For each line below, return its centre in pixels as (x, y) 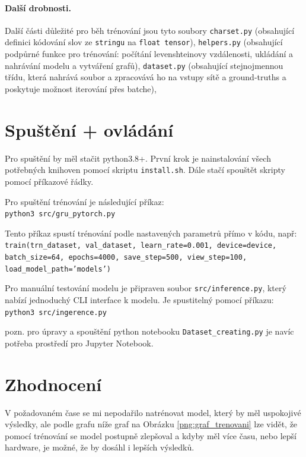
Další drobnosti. (38, 7)
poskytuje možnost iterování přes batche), (81, 88)
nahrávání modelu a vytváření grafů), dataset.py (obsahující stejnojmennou (144, 65)
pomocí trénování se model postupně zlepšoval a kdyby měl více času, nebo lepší (151, 435)
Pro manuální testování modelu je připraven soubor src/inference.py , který (146, 288)
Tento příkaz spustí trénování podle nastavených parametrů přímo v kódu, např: (151, 233)
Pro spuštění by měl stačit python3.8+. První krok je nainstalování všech (138, 158)
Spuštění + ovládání (89, 129)
